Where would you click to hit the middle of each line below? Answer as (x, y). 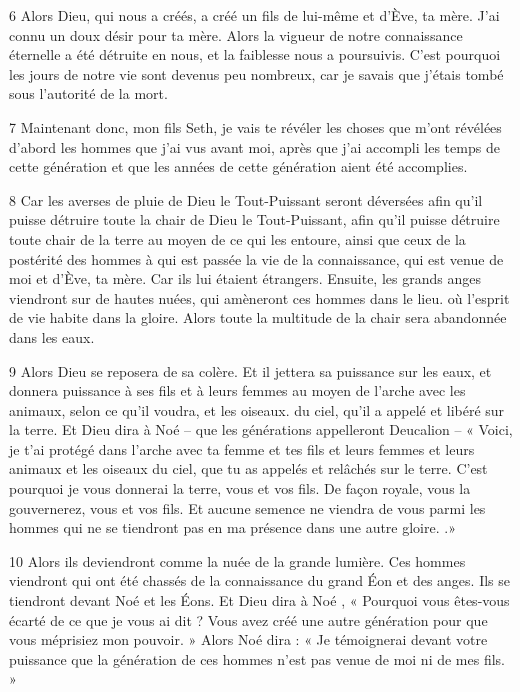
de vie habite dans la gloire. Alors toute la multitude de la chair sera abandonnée (258, 317)
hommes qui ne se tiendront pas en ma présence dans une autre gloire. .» (232, 527)
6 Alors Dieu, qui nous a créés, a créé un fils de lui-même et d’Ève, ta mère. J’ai (254, 15)
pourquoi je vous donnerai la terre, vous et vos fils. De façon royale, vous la (240, 488)
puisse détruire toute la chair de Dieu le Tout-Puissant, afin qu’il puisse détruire (254, 219)
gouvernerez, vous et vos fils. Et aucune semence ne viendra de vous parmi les (247, 507)
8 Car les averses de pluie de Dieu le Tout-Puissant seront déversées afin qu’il (246, 199)
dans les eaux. (52, 336)
